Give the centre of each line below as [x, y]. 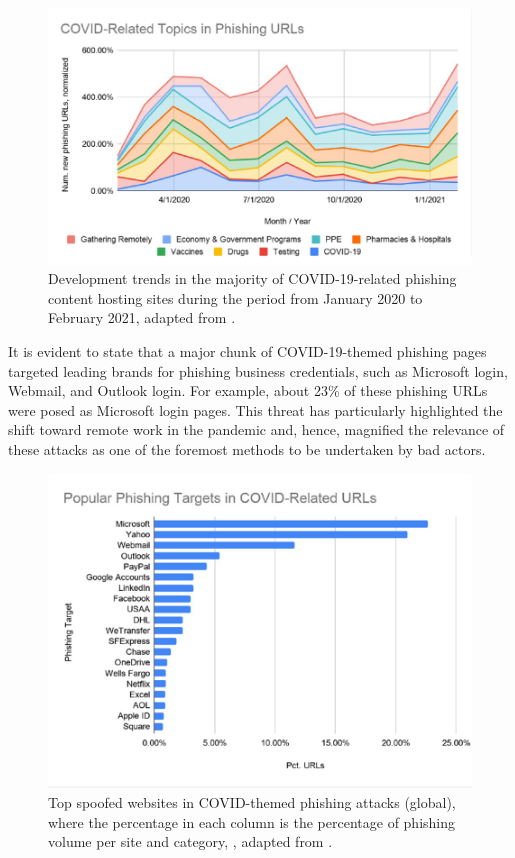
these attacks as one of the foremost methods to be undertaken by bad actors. [247, 448]
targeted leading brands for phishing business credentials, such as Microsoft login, [258, 370]
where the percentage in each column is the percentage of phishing [252, 821]
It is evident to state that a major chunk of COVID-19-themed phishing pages [247, 351]
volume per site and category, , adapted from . [190, 841]
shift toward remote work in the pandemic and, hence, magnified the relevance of [256, 429]
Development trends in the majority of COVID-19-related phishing [252, 278]
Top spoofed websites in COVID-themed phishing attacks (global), [252, 802]
